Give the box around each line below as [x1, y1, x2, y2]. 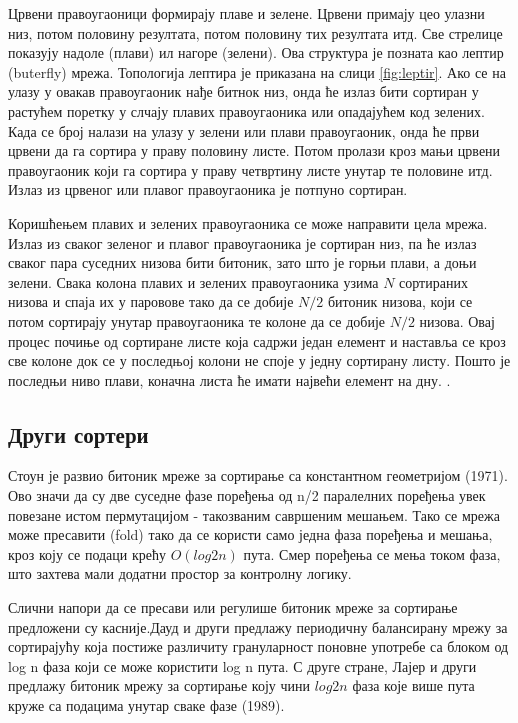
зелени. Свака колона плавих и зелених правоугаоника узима [8, 271, 379, 292]
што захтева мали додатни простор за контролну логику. [8, 563, 352, 584]
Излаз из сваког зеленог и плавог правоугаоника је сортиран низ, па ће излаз [8, 232, 477, 253]
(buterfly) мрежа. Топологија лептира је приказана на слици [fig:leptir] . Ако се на [8, 61, 506, 82]
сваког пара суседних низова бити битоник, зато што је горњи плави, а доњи [8, 252, 477, 273]
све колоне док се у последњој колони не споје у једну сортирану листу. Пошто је [8, 350, 511, 371]
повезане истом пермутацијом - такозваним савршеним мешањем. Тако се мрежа [8, 504, 500, 525]
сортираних [399, 271, 468, 292]
